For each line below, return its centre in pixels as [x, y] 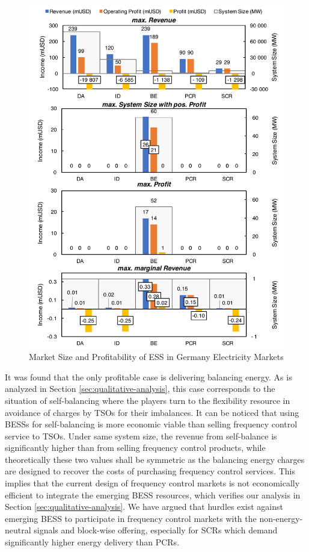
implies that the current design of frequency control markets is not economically [152, 483]
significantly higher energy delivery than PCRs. [92, 542]
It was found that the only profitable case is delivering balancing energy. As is [148, 377]
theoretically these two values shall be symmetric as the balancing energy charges [155, 459]
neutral [18, 530]
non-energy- [281, 518]
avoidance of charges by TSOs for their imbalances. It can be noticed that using [152, 412]
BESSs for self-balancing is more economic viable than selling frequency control [151, 424]
